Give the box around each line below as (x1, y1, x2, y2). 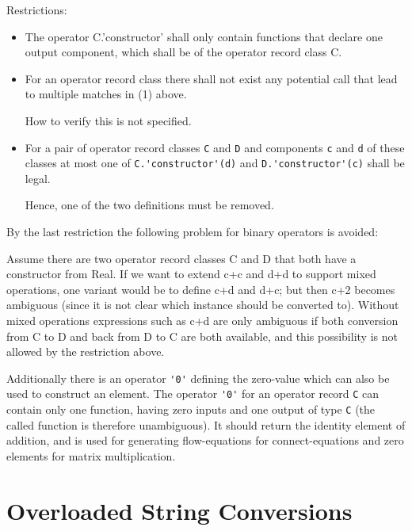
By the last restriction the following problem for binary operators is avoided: (6, 223, 379, 240)
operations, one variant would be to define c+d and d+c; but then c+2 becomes (6, 281, 395, 297)
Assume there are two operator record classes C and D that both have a (6, 250, 357, 266)
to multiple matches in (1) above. (25, 86, 187, 102)
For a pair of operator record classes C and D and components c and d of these (25, 139, 405, 155)
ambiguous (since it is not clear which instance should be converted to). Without (6, 296, 399, 313)
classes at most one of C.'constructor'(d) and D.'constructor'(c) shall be (25, 155, 405, 171)
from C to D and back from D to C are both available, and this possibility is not (6, 327, 398, 344)
